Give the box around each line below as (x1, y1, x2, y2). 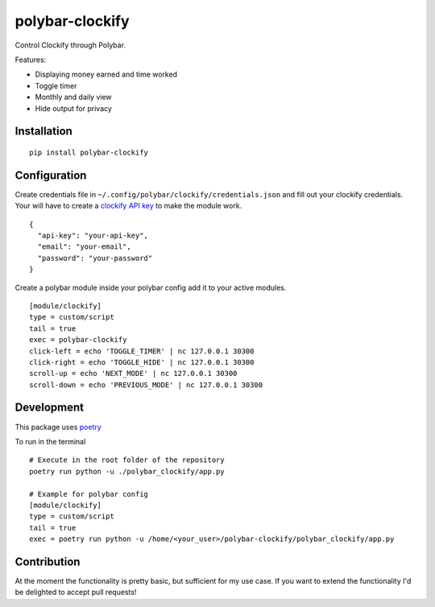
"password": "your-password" (37, 254, 153, 262)
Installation (14, 125, 72, 138)
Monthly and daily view (35, 93, 112, 102)
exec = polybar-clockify (29, 335, 127, 345)
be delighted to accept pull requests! (14, 588, 137, 597)
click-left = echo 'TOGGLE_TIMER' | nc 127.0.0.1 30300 (29, 346, 255, 356)
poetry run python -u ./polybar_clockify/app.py (29, 467, 225, 476)
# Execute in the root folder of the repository (29, 456, 225, 465)
